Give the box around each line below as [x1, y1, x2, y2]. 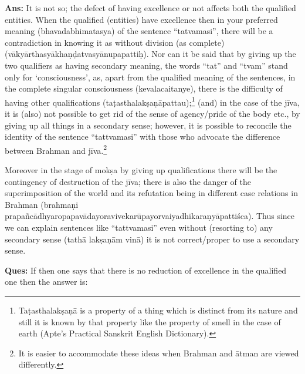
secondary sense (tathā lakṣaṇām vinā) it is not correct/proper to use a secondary [5, 233, 300, 245]
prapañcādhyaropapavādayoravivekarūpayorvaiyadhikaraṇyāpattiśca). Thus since [5, 210, 295, 222]
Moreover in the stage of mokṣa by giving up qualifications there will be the [5, 164, 277, 176]
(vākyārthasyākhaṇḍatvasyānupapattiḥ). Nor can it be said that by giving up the [5, 48, 296, 60]
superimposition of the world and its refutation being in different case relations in [5, 187, 298, 199]
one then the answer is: [5, 275, 88, 288]
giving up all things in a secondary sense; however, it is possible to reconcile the [5, 119, 292, 131]
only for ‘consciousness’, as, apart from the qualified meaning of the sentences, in [5, 70, 296, 83]
